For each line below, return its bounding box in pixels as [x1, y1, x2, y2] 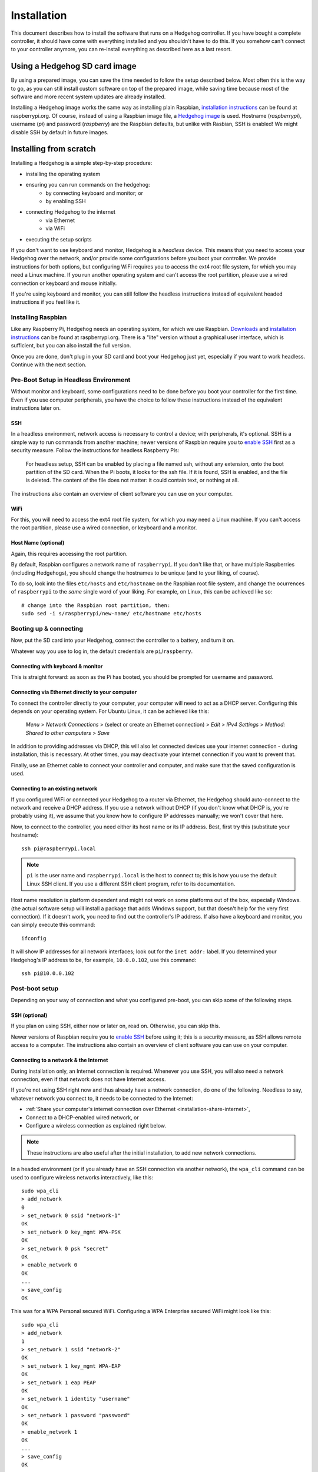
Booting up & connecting [11, 624, 84, 632]
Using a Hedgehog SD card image [11, 61, 137, 71]
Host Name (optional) [11, 539, 65, 546]
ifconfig [21, 935, 47, 941]
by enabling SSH [45, 198, 86, 205]
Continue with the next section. [11, 361, 87, 368]
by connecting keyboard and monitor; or [45, 189, 144, 197]
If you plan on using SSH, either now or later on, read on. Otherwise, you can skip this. [11, 1022, 220, 1030]
